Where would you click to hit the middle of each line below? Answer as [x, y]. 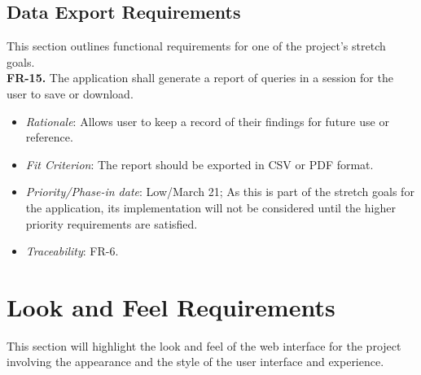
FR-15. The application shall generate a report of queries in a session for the [200, 78]
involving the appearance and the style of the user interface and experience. [195, 362]
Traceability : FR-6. [72, 251]
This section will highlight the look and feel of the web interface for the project [204, 345]
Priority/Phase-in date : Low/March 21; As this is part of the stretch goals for [220, 192]
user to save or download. [70, 93]
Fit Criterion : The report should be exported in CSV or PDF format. [200, 164]
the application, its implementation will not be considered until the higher [210, 207]
